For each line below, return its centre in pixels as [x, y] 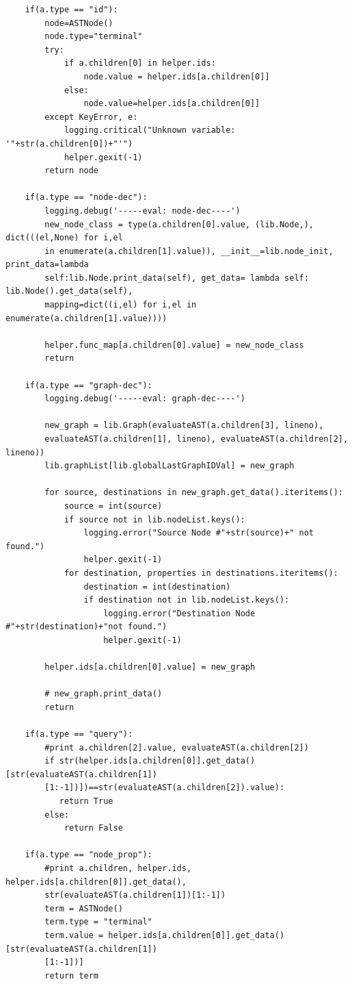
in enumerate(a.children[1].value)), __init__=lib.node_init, [189, 251]
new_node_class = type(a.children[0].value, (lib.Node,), [179, 224]
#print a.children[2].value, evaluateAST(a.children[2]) [177, 747]
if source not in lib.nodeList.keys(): [154, 519]
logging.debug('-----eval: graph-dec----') [145, 399]
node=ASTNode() [79, 23]
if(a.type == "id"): [71, 10]
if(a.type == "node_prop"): [89, 855]
